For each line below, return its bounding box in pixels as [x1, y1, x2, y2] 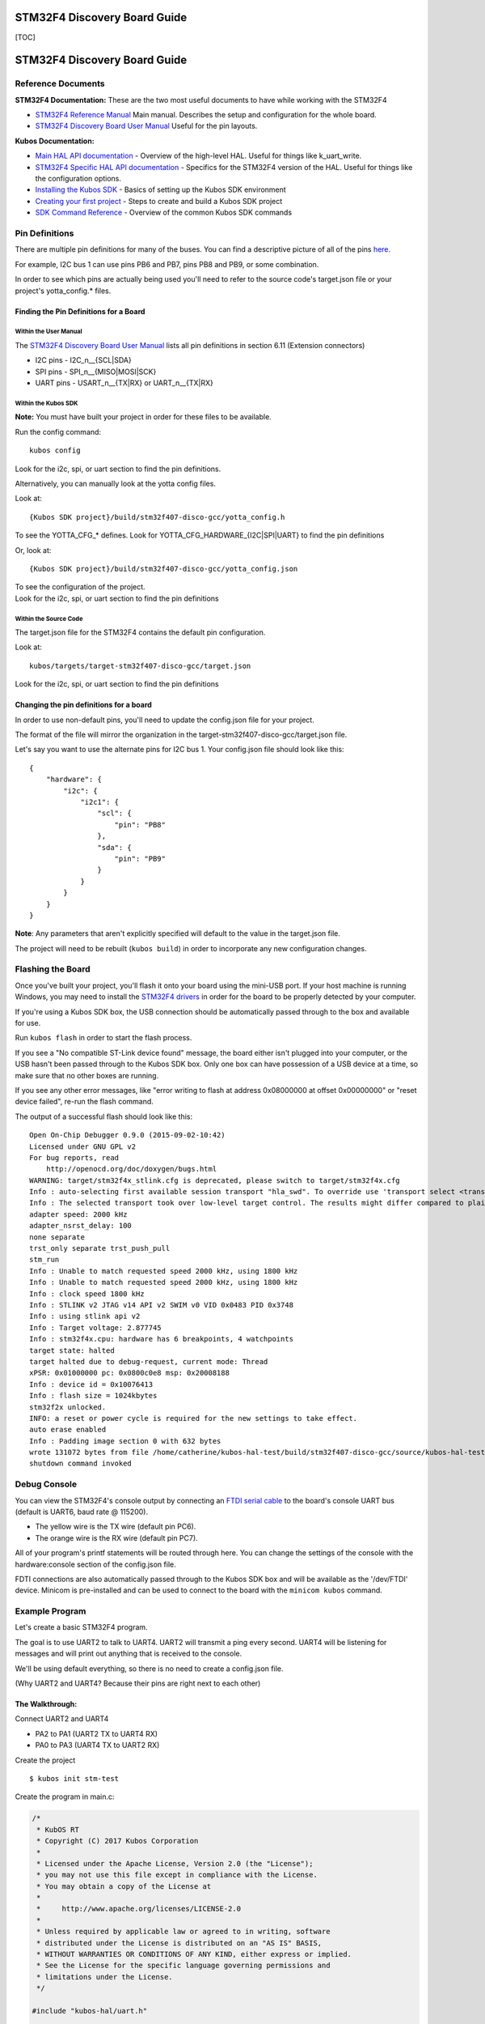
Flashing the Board [15, 963, 91, 975]
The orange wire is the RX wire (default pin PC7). [35, 1533, 198, 1542]
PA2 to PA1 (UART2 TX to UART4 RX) [35, 1728, 158, 1738]
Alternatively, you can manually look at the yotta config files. [15, 478, 216, 488]
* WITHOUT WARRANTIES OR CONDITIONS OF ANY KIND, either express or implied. [36, 1950, 352, 1959]
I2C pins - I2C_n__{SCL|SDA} [35, 355, 133, 365]
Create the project [15, 1755, 76, 1765]
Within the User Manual [15, 328, 82, 336]
